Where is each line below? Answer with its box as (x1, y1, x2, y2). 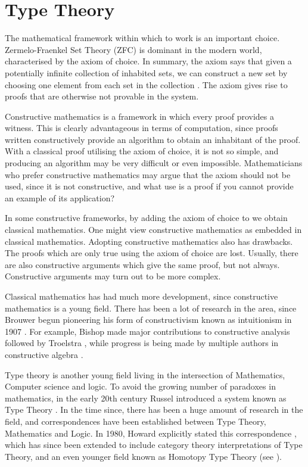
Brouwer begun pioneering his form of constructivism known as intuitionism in (5, 313, 292, 326)
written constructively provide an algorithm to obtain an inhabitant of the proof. (5, 133, 301, 145)
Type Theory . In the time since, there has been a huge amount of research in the (5, 403, 303, 416)
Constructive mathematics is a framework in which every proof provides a (5, 110, 275, 122)
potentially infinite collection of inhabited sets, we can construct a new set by (5, 66, 288, 79)
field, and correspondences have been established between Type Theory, (5, 415, 266, 427)
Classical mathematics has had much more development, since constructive (5, 290, 278, 302)
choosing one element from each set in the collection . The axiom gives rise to (5, 78, 288, 91)
